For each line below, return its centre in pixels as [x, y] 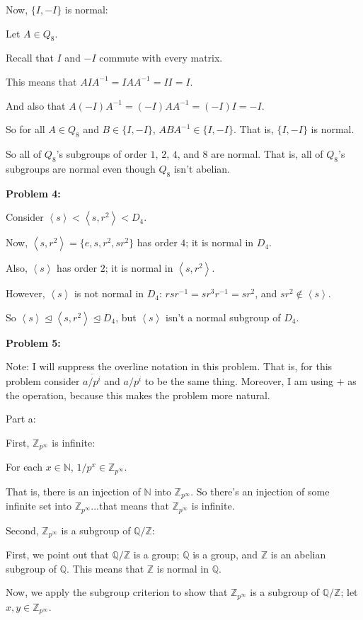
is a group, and [225, 555]
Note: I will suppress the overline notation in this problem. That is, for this [169, 366]
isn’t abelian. [202, 168]
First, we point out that [57, 555]
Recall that [30, 58]
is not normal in [109, 293]
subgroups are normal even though [81, 168]
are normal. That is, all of [267, 153]
